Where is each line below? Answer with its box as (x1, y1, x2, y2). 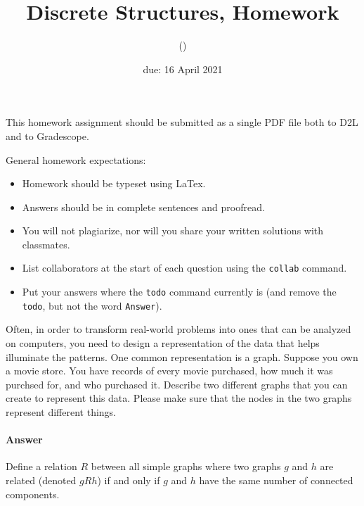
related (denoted (6, 472, 77, 487)
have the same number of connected (199, 472, 353, 487)
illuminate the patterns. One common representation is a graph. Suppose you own (6, 349, 358, 364)
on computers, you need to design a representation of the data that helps (6, 336, 320, 350)
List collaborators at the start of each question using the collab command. (22, 260, 347, 275)
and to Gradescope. (6, 128, 89, 143)
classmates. (22, 236, 70, 251)
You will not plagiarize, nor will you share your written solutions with (22, 223, 324, 238)
